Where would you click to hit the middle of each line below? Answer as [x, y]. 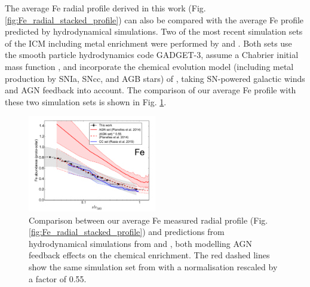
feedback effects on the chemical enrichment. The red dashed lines [149, 255]
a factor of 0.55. [58, 278]
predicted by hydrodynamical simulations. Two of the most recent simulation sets [154, 31]
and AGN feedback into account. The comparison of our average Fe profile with [151, 90]
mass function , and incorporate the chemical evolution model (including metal [149, 66]
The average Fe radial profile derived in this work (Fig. [105, 8]
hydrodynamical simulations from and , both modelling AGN [141, 243]
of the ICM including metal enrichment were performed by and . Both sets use [148, 43]
